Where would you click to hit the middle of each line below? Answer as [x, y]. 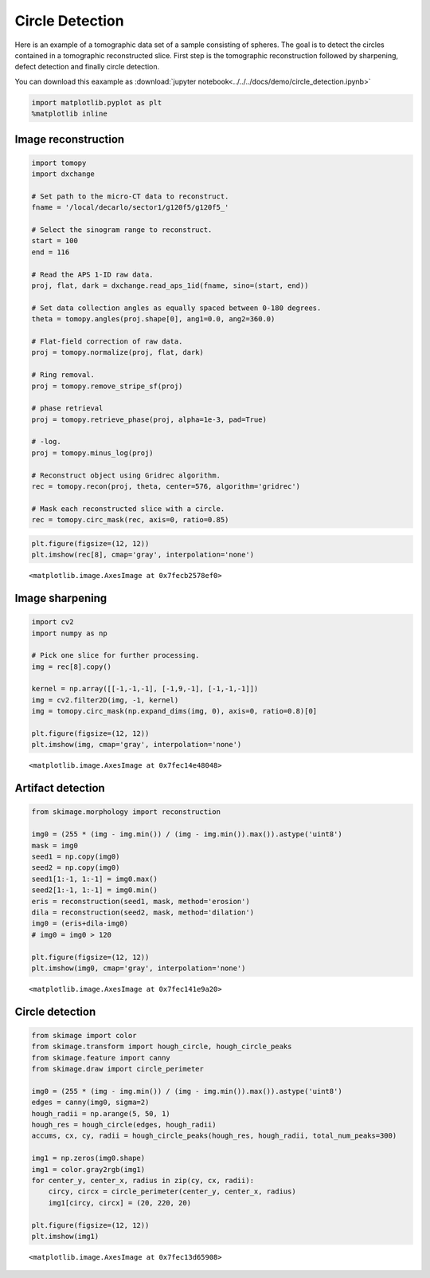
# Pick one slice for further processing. [115, 655]
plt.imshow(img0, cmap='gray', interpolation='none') [139, 968]
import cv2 [53, 622]
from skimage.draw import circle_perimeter [118, 1069]
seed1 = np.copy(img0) [76, 856]
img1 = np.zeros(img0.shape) [88, 1158]
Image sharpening [61, 598]
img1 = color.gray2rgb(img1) [88, 1169]
